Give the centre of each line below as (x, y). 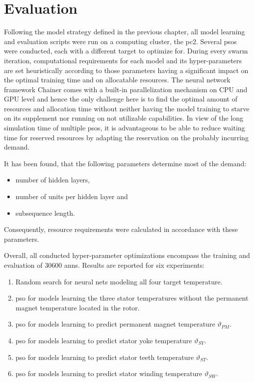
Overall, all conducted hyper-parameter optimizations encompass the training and (127, 255)
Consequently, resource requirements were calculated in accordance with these (121, 229)
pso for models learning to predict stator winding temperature (109, 373)
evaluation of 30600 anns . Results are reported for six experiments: (104, 265)
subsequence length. (45, 213)
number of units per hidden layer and (72, 196)
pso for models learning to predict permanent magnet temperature (115, 324)
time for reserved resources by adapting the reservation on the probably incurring (126, 137)
